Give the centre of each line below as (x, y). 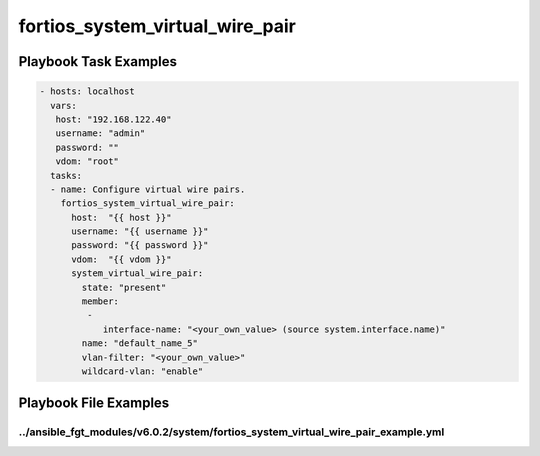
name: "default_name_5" (140, 343)
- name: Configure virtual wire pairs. (148, 189)
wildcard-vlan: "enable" (142, 371)
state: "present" (124, 287)
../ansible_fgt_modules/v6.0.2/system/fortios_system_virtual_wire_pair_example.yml (231, 432)
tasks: (66, 175)
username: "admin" (100, 133)
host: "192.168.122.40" (113, 119)
